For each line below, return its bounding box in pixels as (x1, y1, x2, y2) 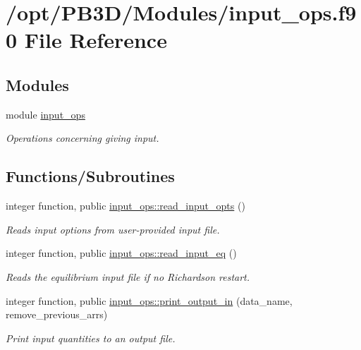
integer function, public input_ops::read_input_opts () (6, 198, 245, 213)
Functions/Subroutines (6, 165, 175, 187)
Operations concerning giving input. (6, 131, 159, 145)
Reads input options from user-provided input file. (6, 222, 220, 236)
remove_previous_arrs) (6, 307, 108, 322)
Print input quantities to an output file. (6, 330, 176, 345)
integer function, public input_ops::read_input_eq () (6, 246, 237, 260)
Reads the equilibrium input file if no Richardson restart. (6, 269, 250, 284)
